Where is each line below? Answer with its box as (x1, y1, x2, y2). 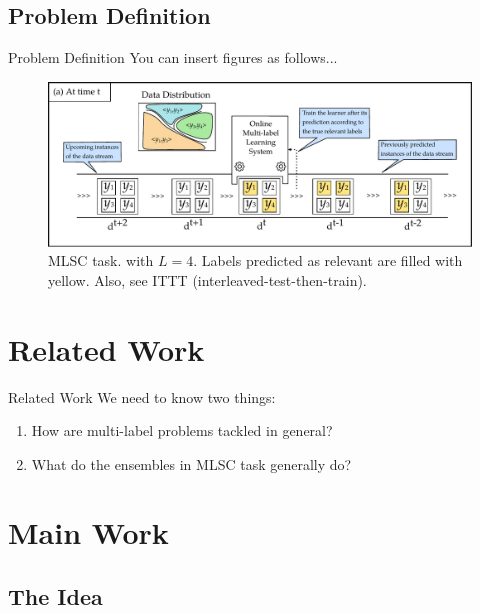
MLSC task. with (48, 250, 154, 271)
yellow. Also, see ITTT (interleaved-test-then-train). (48, 269, 367, 290)
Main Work (8, 512, 169, 553)
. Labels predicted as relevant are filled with (193, 250, 463, 271)
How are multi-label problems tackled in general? (31, 420, 333, 441)
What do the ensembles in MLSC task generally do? (31, 453, 352, 474)
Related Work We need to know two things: (8, 386, 276, 407)
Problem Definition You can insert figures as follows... (8, 47, 338, 68)
